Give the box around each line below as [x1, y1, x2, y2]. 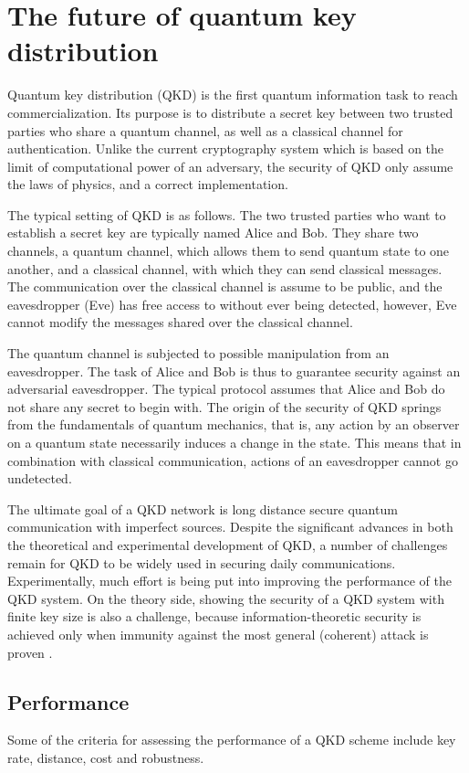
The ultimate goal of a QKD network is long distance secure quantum [7, 499, 398, 518]
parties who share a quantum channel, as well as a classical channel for [7, 121, 403, 140]
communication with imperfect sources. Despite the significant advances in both [7, 517, 453, 536]
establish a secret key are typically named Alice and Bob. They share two [7, 223, 419, 242]
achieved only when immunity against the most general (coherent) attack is [7, 624, 429, 643]
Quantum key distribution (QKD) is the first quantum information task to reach [7, 85, 458, 104]
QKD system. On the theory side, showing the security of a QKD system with [7, 588, 444, 608]
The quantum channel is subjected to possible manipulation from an [7, 344, 390, 363]
